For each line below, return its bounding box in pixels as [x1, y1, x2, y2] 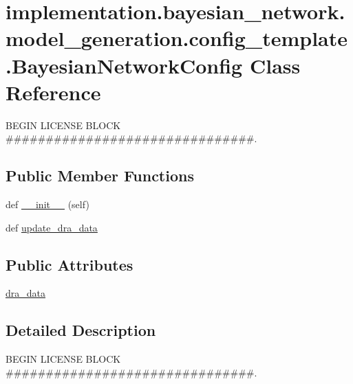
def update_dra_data [6, 220, 98, 234]
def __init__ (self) [6, 197, 89, 212]
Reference [6, 78, 101, 106]
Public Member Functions [6, 165, 194, 186]
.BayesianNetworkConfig [6, 51, 243, 79]
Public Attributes [6, 253, 133, 275]
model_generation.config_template [6, 24, 348, 52]
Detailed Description [6, 319, 156, 341]
